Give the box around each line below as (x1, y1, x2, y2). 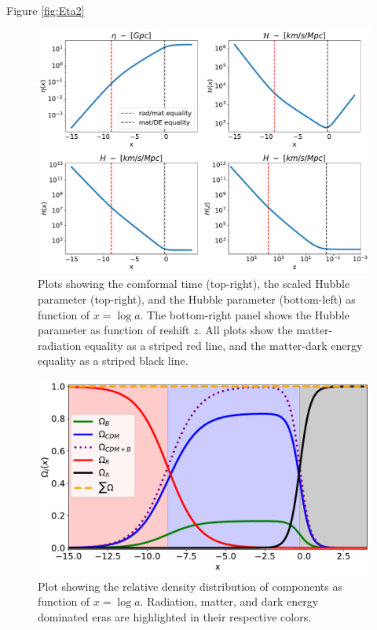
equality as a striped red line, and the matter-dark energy (84, 337, 363, 353)
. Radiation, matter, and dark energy (140, 593, 319, 610)
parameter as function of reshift (38, 322, 190, 338)
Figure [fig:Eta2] (6, 2, 85, 18)
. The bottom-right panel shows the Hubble (140, 306, 350, 322)
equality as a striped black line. (38, 352, 188, 369)
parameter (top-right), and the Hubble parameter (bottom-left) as (38, 290, 356, 307)
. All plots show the (198, 322, 293, 338)
